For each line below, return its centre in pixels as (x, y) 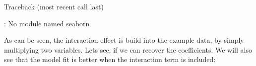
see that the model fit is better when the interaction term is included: (110, 59)
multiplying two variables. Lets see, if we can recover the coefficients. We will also (128, 49)
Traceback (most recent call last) (54, 6)
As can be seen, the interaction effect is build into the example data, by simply (124, 40)
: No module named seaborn (47, 23)
